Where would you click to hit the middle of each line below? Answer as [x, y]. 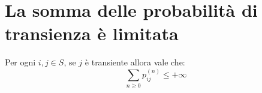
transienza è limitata [92, 33]
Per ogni [20, 62]
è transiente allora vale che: [135, 62]
